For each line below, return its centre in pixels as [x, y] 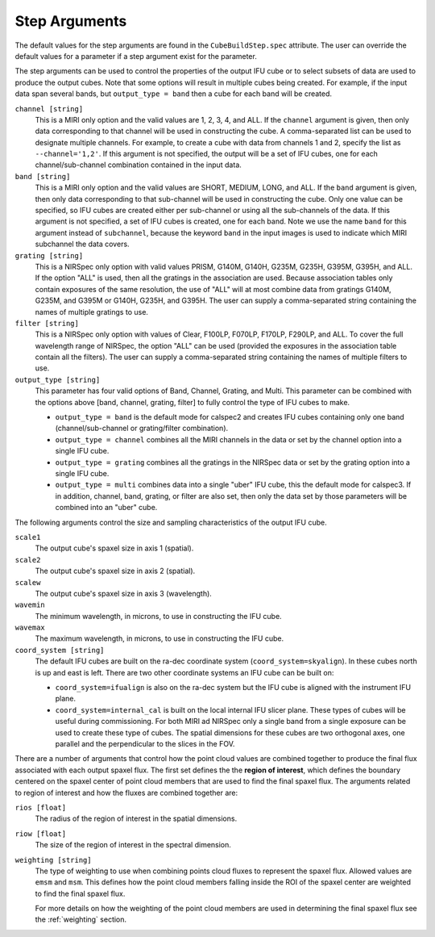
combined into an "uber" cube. [106, 508]
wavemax [30, 628]
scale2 [28, 560]
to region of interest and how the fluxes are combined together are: [126, 793]
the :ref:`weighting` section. [81, 919]
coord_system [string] [60, 650]
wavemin [30, 605]
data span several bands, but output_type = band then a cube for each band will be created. [174, 94]
